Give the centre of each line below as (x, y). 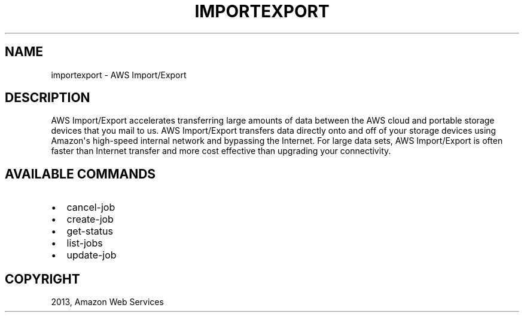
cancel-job (91, 207)
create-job (90, 219)
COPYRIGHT (42, 279)
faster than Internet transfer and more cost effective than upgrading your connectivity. (221, 151)
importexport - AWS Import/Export (119, 75)
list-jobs (85, 243)
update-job (92, 255)
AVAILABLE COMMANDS (80, 174)
